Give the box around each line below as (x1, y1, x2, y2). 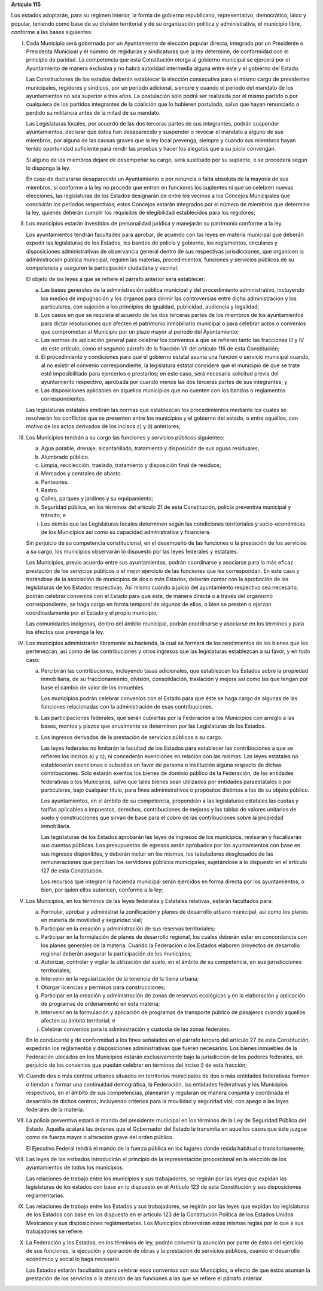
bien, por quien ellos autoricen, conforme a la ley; (41, 886, 164, 893)
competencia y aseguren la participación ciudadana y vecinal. (26, 264, 179, 271)
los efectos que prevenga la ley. (26, 628, 105, 636)
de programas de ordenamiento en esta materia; (41, 1000, 160, 1008)
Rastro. (41, 487, 59, 494)
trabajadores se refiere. (26, 1228, 84, 1235)
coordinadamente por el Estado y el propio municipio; (26, 609, 159, 616)
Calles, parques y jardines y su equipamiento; (41, 495, 154, 502)
